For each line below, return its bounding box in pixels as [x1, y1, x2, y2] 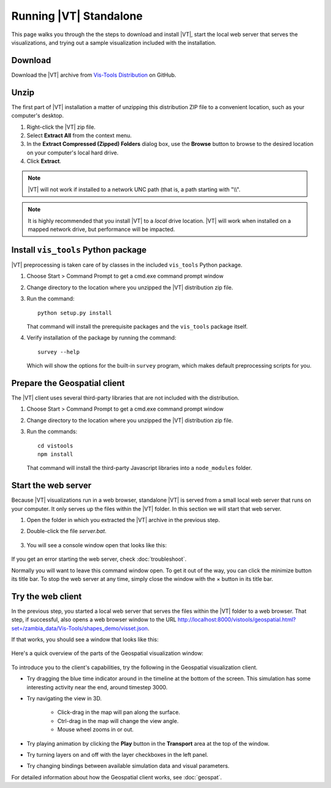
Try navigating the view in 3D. [26, 695, 102, 702]
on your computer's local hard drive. [26, 149, 119, 156]
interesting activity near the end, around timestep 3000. [26, 683, 168, 691]
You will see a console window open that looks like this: [26, 541, 167, 548]
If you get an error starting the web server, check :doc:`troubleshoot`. [11, 555, 187, 563]
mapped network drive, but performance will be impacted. [28, 225, 175, 233]
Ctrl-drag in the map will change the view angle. [57, 717, 179, 724]
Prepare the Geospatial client [11, 377, 125, 388]
